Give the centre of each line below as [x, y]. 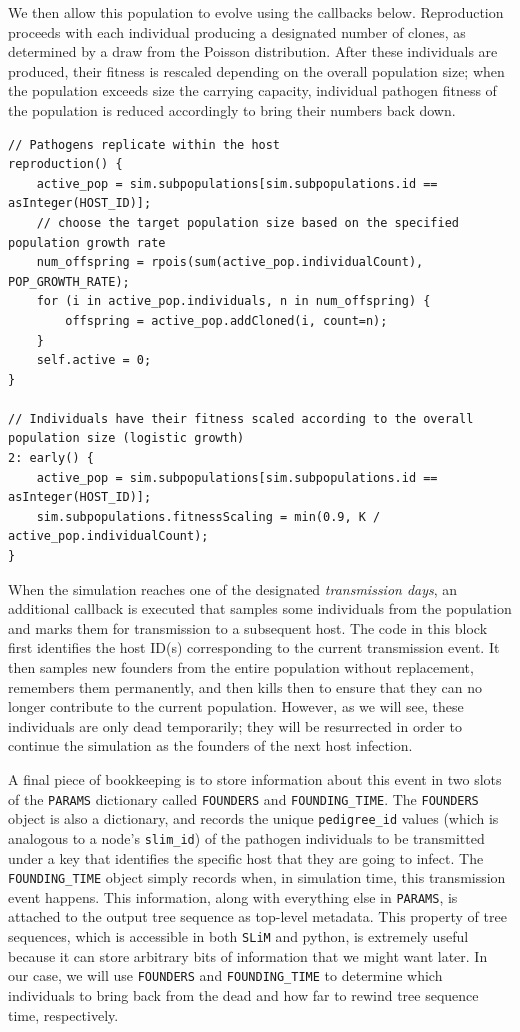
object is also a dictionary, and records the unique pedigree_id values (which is [253, 818]
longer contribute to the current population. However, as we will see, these [236, 706]
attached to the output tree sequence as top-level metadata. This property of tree [257, 916]
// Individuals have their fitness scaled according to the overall [241, 418]
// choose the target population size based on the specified [248, 222]
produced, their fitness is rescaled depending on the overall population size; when [256, 70]
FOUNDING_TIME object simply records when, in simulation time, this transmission [257, 877]
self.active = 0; [94, 360]
